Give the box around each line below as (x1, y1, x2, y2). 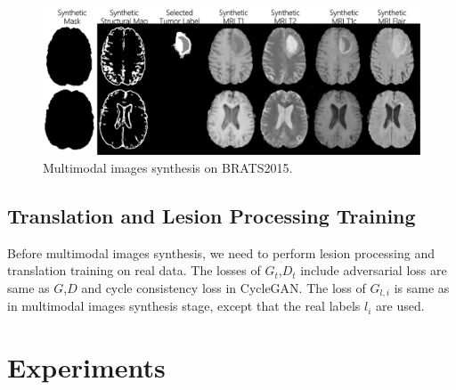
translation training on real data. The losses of (7, 261, 261, 280)
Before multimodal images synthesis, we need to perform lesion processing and (7, 243, 435, 262)
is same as (394, 279, 450, 297)
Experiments (7, 349, 166, 386)
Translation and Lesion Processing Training (7, 202, 416, 230)
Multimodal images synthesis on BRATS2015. (43, 158, 293, 177)
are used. (376, 297, 425, 315)
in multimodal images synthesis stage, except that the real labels (7, 297, 361, 315)
